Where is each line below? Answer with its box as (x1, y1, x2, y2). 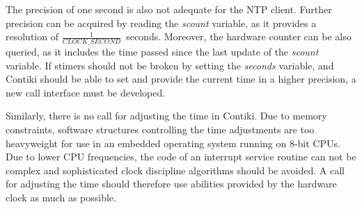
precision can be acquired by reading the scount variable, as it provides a (6, 15, 317, 30)
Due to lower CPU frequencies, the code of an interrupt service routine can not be (6, 149, 356, 164)
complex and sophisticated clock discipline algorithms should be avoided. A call (6, 162, 345, 177)
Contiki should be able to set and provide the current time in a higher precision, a (6, 72, 356, 86)
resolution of (6, 29, 58, 44)
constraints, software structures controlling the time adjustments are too (6, 122, 315, 136)
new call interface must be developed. (6, 85, 166, 99)
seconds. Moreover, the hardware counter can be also (126, 29, 352, 44)
